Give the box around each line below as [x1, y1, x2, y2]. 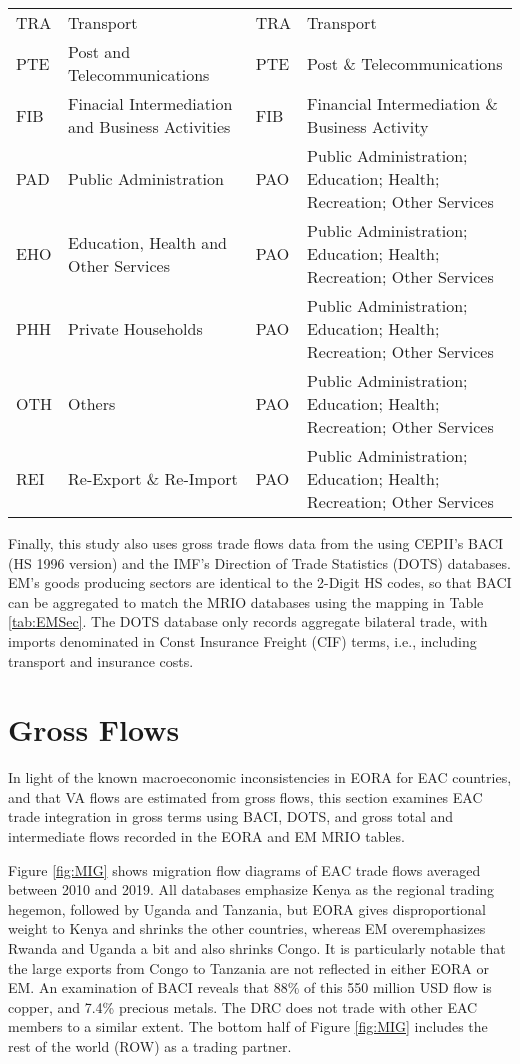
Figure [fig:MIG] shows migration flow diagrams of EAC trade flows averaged [8, 859, 481, 880]
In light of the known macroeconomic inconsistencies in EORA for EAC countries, [8, 767, 512, 788]
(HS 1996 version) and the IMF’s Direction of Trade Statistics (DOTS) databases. [8, 552, 511, 573]
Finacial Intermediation [68, 92, 233, 115]
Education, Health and [68, 230, 227, 254]
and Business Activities [68, 115, 231, 138]
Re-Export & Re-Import [68, 467, 238, 490]
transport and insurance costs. [8, 650, 194, 671]
